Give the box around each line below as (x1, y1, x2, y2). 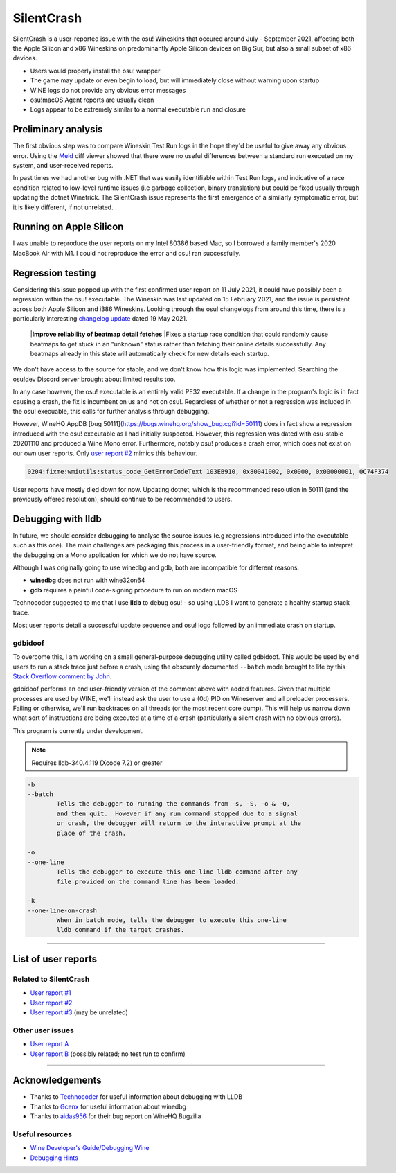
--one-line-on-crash (27, 906, 97, 915)
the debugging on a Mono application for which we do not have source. (12, 551, 217, 559)
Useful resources (12, 1129, 73, 1139)
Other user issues (12, 1025, 74, 1035)
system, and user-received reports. (12, 161, 114, 169)
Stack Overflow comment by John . (12, 672, 112, 680)
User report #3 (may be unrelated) (30, 1008, 128, 1016)
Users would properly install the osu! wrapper (30, 67, 161, 75)
